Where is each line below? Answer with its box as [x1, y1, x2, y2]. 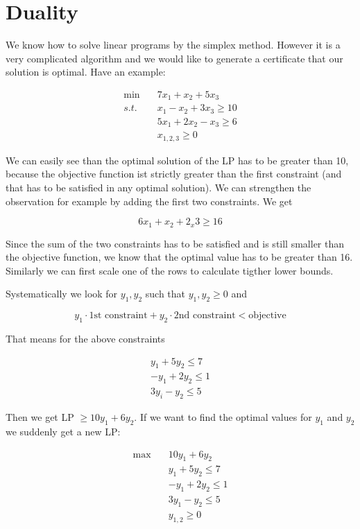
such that [145, 286, 186, 301]
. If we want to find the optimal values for [134, 410, 312, 424]
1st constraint [89, 311, 148, 321]
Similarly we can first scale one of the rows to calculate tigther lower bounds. [6, 263, 334, 277]
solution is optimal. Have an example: [6, 64, 166, 79]
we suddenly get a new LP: [6, 424, 121, 438]
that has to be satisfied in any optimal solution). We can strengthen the [6, 180, 311, 195]
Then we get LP [6, 410, 74, 424]
